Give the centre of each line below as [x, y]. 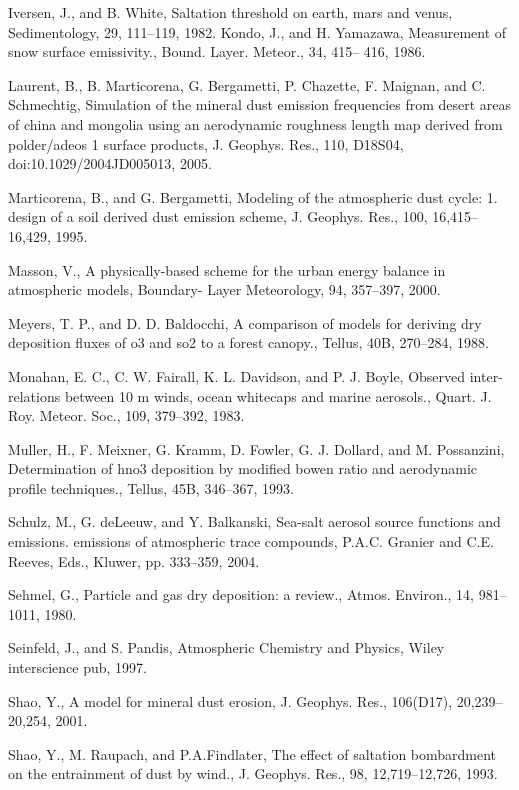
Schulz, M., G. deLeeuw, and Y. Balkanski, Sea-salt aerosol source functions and [254, 521]
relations [34, 395]
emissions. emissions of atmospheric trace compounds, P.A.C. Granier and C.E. [251, 541]
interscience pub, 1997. [77, 667]
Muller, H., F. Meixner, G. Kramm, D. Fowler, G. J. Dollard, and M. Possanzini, [256, 448]
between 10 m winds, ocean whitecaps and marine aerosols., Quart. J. [278, 395]
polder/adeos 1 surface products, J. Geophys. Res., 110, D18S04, [206, 143]
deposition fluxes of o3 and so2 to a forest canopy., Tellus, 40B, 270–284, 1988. [248, 342]
